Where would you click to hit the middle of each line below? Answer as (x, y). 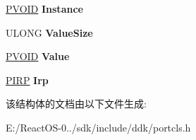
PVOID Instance (44, 8)
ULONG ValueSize (49, 32)
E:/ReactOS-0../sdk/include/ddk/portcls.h (98, 127)
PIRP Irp (27, 80)
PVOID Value (38, 56)
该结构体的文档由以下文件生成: (76, 104)
